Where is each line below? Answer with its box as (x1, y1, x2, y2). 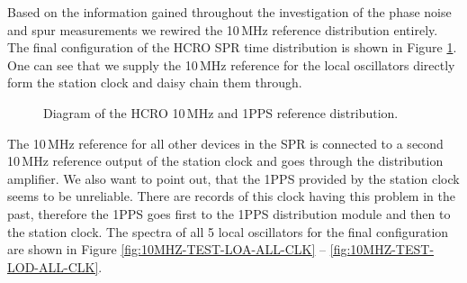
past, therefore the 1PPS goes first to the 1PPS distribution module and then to (7, 204, 451, 223)
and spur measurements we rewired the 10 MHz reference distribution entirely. (7, 20, 438, 39)
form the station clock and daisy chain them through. (7, 73, 302, 92)
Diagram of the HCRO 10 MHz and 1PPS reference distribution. (43, 103, 399, 122)
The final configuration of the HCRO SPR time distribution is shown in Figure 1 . (7, 38, 457, 57)
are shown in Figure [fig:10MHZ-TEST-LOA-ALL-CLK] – (7, 240, 327, 259)
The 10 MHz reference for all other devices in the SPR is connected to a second (7, 133, 444, 152)
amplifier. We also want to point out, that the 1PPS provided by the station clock (7, 169, 460, 187)
